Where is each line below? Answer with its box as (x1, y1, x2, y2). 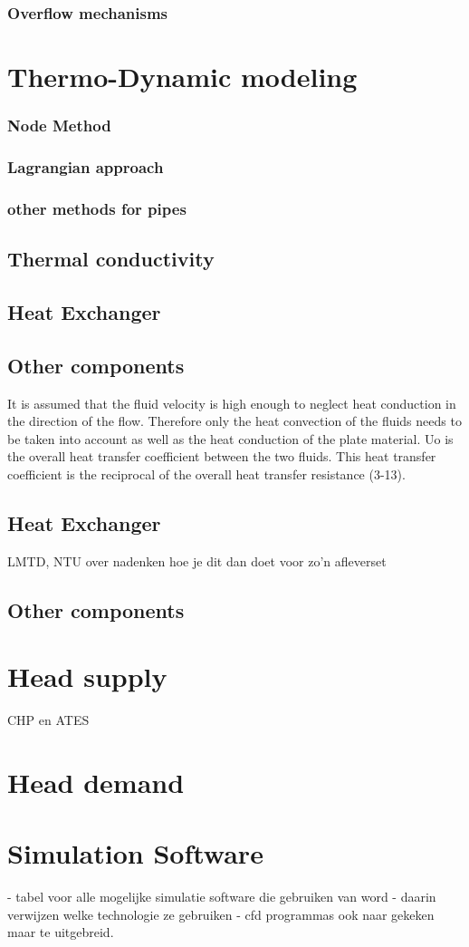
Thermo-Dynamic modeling (7, 58, 358, 95)
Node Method (7, 114, 111, 137)
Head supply (7, 658, 167, 695)
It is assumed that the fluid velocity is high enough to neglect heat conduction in (7, 393, 456, 412)
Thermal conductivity (7, 245, 215, 273)
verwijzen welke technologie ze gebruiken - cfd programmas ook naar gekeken (7, 904, 435, 923)
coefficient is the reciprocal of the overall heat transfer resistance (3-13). (7, 464, 406, 483)
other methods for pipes (7, 197, 187, 219)
